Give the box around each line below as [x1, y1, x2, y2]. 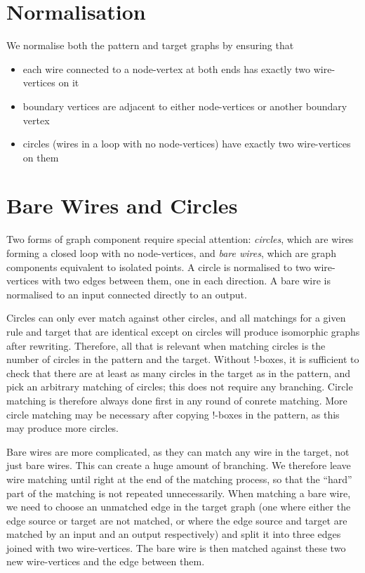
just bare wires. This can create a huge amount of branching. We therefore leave [6, 458, 351, 473]
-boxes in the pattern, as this [215, 407, 340, 421]
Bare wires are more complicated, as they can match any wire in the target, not [6, 444, 350, 459]
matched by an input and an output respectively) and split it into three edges [6, 527, 341, 541]
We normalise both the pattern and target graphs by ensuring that [6, 38, 294, 53]
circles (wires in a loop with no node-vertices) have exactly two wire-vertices [22, 136, 351, 151]
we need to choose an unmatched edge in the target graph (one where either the [6, 499, 351, 514]
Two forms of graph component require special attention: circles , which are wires [6, 232, 354, 246]
